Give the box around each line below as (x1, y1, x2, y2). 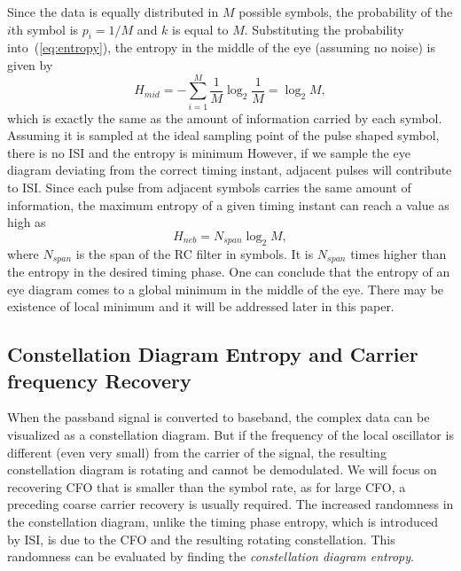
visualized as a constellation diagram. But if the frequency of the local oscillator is (7, 426, 454, 444)
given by (7, 55, 53, 74)
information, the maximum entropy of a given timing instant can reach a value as (7, 195, 449, 214)
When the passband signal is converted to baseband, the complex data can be (7, 408, 430, 426)
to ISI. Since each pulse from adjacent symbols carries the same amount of (7, 178, 411, 197)
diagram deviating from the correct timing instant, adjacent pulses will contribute (7, 160, 452, 179)
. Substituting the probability (244, 20, 404, 38)
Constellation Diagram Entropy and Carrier (7, 340, 418, 368)
